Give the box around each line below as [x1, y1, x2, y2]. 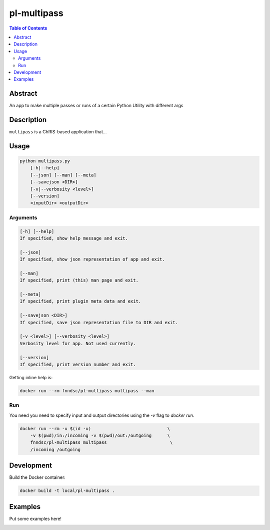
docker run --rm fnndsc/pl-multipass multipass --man [19, 388, 154, 393]
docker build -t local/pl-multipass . [19, 488, 115, 493]
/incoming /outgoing [30, 446, 81, 452]
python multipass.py [19, 158, 70, 164]
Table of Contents [9, 25, 47, 31]
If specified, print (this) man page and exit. [19, 278, 138, 283]
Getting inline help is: [9, 374, 52, 380]
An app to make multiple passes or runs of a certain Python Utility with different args [9, 103, 183, 109]
